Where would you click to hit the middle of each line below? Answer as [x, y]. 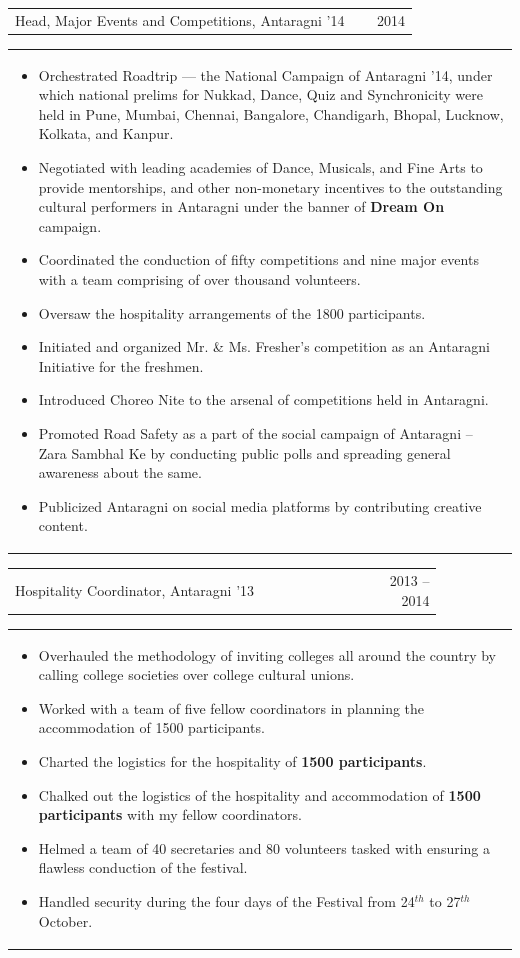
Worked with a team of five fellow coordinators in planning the [231, 707]
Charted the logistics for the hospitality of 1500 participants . [232, 760]
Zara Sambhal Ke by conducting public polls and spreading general [244, 452]
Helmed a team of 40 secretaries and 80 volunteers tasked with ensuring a [264, 847]
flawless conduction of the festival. [143, 867]
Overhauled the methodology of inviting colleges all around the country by [267, 654]
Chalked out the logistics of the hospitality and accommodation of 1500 [259, 794]
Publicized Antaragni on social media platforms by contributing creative [260, 505]
